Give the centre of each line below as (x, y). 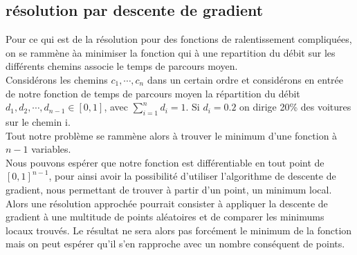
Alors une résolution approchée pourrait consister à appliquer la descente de (167, 203)
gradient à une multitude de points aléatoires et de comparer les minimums (165, 217)
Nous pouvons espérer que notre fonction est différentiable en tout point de (165, 162)
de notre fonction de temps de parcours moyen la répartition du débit (153, 93)
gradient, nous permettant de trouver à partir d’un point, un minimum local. (169, 189)
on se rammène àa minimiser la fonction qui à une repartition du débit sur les (171, 52)
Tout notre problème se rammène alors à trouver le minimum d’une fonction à (172, 135)
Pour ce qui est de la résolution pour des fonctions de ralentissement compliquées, (179, 39)
